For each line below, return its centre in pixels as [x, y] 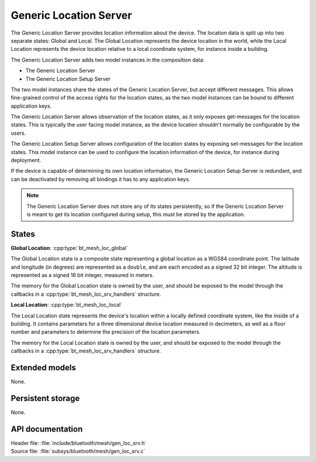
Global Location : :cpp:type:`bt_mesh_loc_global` [69, 248]
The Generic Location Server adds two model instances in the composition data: [108, 60]
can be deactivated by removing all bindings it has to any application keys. [100, 179]
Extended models [43, 367]
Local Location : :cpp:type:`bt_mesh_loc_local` [66, 305]
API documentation [47, 429]
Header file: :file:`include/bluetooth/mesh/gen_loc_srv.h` [79, 443]
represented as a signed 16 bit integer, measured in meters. [83, 275]
